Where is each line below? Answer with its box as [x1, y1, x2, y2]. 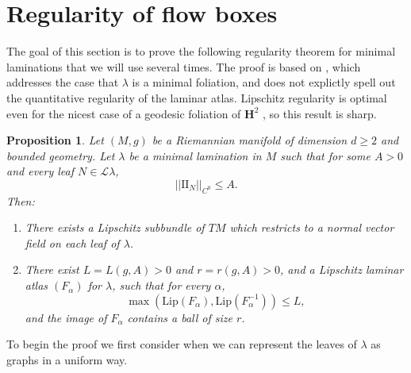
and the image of [25, 309, 107, 325]
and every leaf [6, 163, 74, 179]
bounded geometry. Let [6, 147, 115, 163]
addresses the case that [6, 74, 119, 90]
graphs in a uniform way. [6, 351, 128, 367]
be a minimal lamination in [129, 147, 262, 163]
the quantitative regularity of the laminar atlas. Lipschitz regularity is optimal [6, 89, 387, 106]
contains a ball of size [127, 309, 233, 325]
